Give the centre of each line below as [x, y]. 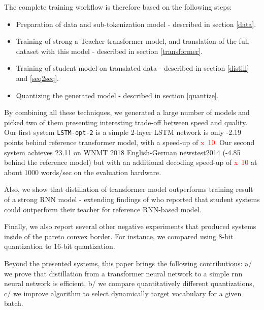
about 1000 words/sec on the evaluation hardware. [83, 172]
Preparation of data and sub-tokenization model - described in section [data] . [136, 24]
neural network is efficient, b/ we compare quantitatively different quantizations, [129, 283]
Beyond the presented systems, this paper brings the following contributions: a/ [128, 263]
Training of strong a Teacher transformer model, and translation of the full [133, 41]
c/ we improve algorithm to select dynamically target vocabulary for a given [123, 293]
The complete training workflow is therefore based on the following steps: [118, 7]
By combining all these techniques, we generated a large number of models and [127, 112]
